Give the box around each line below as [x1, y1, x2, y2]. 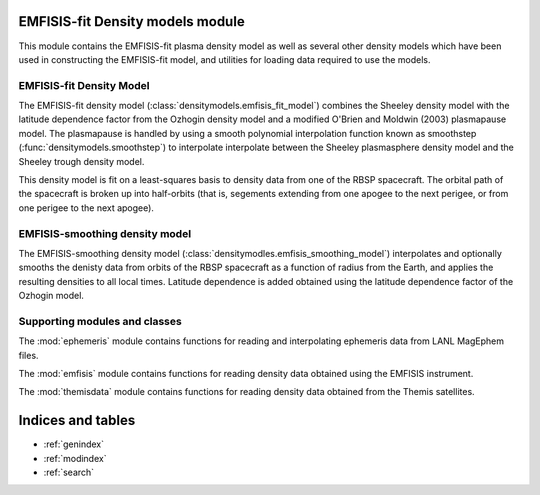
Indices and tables [18, 412, 136, 429]
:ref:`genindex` [43, 438, 105, 450]
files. [18, 349, 39, 361]
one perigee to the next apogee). [18, 201, 155, 214]
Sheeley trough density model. [18, 155, 145, 167]
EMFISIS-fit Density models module [18, 13, 245, 30]
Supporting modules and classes [18, 314, 182, 328]
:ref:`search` [43, 466, 95, 479]
